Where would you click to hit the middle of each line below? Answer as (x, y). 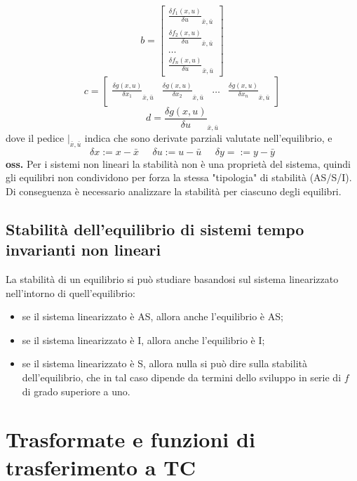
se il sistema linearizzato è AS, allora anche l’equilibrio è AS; (153, 316)
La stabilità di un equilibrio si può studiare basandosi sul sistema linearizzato (172, 278)
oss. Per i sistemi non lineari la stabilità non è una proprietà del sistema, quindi (178, 163)
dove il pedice (35, 137)
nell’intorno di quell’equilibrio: (70, 292)
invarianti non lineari (83, 250)
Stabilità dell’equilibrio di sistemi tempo (155, 229)
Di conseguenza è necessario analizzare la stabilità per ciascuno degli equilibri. (174, 191)
